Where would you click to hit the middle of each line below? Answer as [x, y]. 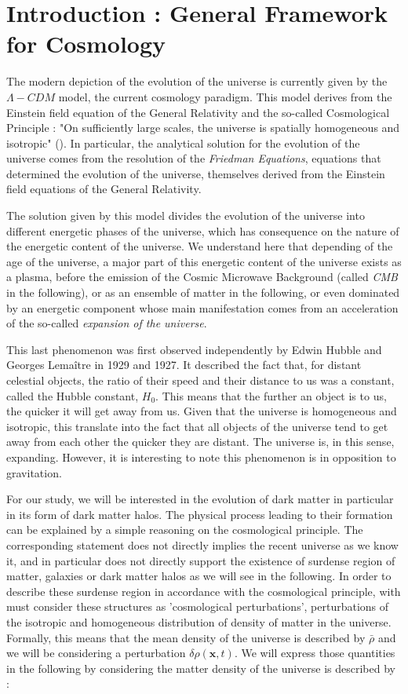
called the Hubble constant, [73, 395]
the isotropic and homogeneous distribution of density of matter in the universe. [199, 621]
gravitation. [34, 472]
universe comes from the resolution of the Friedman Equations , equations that [194, 158]
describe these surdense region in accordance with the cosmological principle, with [204, 591]
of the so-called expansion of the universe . [107, 323]
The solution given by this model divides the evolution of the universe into [186, 216]
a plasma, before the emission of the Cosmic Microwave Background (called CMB [202, 277]
